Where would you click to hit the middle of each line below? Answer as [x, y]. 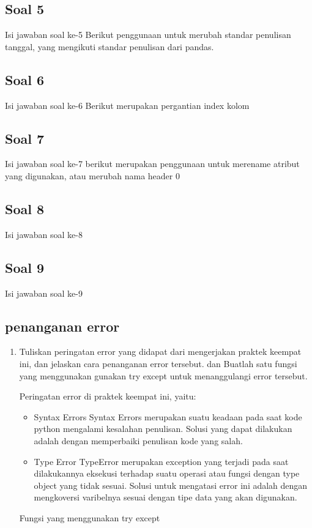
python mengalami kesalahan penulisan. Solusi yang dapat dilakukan [163, 429]
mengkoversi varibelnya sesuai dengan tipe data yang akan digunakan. [165, 497]
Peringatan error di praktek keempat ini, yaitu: [108, 396]
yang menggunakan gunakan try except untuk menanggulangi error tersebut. [163, 375]
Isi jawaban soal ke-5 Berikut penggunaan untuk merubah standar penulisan [148, 35]
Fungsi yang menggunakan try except [90, 517]
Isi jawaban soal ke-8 [44, 234]
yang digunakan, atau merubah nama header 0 [92, 175]
